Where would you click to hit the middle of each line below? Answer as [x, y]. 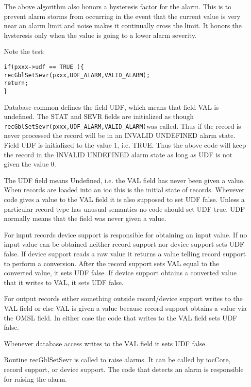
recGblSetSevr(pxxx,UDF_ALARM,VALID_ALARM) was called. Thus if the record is [123, 126]
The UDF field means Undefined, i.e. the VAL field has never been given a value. [125, 180]
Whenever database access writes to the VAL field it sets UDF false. [106, 343]
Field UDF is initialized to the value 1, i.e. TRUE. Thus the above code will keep [125, 145]
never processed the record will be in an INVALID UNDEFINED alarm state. [120, 135]
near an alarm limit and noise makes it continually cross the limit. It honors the [123, 25]
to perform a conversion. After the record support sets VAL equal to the [111, 263]
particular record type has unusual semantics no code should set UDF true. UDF [125, 209]
